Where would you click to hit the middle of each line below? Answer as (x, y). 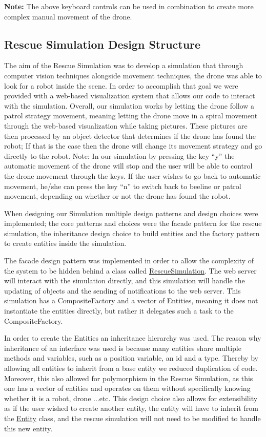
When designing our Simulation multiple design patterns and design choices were (131, 213)
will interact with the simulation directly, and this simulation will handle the (125, 280)
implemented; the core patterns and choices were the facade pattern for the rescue (133, 223)
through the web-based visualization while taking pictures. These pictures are (126, 125)
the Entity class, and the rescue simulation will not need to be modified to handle (132, 418)
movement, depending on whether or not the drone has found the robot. (117, 196)
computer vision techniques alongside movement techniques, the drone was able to (133, 75)
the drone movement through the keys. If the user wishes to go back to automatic (132, 175)
